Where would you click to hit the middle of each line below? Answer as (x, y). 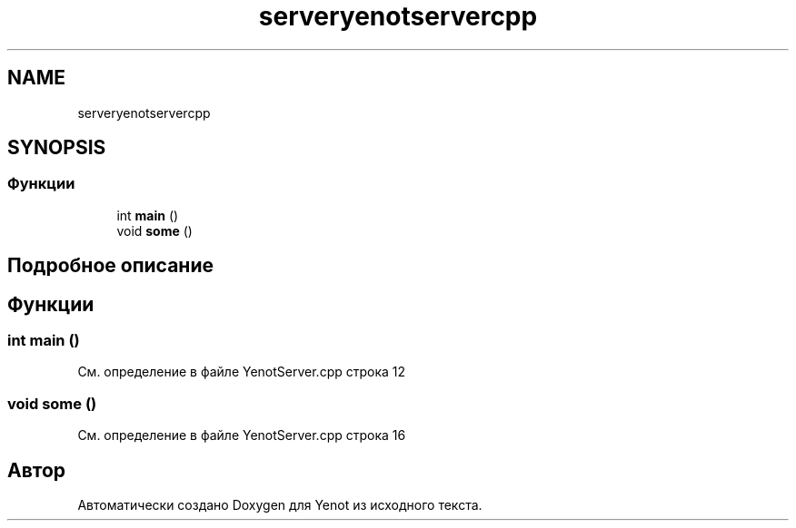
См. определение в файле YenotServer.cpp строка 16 (242, 435)
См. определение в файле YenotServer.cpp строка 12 (242, 372)
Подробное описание (110, 266)
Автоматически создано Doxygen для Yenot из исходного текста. (280, 505)
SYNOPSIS (57, 148)
